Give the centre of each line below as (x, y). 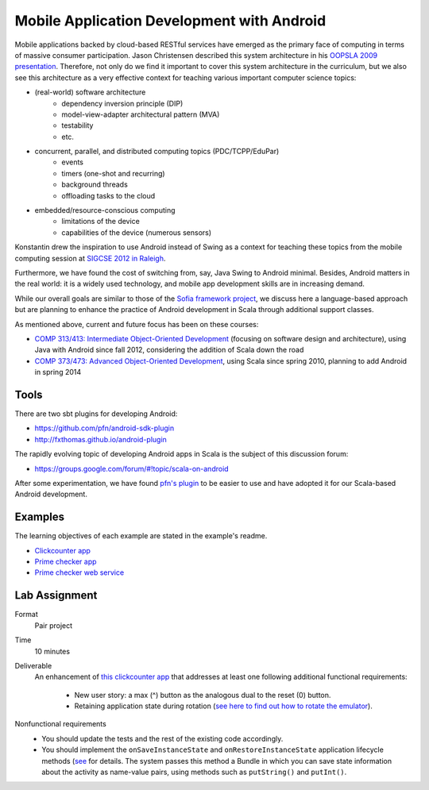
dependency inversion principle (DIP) (122, 103)
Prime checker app (66, 562)
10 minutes (52, 651)
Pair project (54, 625)
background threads (95, 185)
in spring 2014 (58, 372)
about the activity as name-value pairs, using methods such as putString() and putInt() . (194, 772)
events (72, 162)
